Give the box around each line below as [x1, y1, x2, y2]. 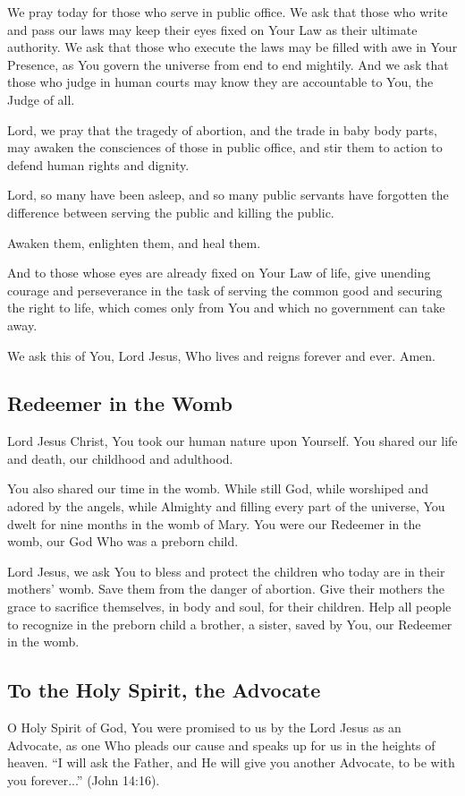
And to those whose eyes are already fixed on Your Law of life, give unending [7, 263, 431, 282]
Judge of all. [7, 90, 75, 108]
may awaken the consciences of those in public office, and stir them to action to [7, 138, 443, 157]
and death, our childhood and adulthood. [7, 449, 233, 467]
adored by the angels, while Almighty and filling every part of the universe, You [7, 497, 445, 516]
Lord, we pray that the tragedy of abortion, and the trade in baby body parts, [7, 120, 437, 139]
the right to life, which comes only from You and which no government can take [7, 298, 445, 317]
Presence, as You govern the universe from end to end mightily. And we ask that [7, 55, 449, 73]
